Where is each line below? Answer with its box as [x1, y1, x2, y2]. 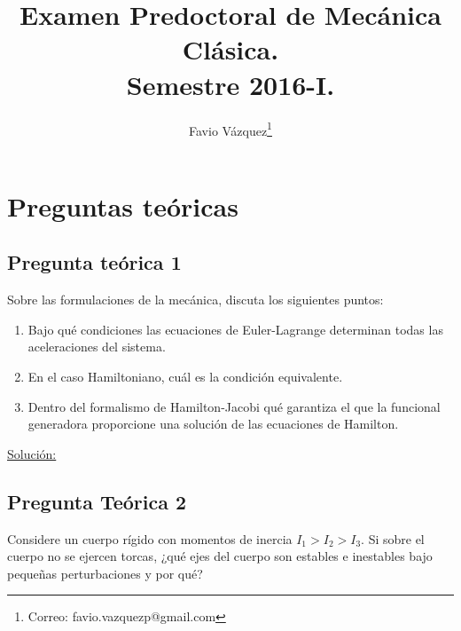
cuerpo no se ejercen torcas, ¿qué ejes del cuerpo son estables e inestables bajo [7, 547, 433, 565]
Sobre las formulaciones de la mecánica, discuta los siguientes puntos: [7, 290, 384, 309]
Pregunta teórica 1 [7, 248, 182, 276]
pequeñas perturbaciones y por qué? [7, 564, 203, 582]
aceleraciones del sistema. [27, 337, 166, 356]
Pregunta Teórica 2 [7, 487, 187, 515]
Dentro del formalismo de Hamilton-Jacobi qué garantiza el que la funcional [27, 397, 441, 415]
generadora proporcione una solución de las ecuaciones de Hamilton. [27, 414, 399, 433]
